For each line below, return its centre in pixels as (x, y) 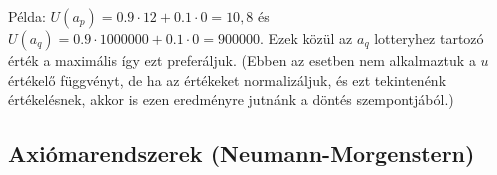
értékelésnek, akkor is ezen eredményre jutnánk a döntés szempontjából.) (231, 99)
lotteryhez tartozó (429, 38)
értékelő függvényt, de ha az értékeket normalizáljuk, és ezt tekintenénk (227, 79)
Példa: (27, 16)
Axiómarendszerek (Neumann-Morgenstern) (241, 153)
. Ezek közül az (306, 38)
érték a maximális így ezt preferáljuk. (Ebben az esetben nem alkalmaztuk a (242, 60)
